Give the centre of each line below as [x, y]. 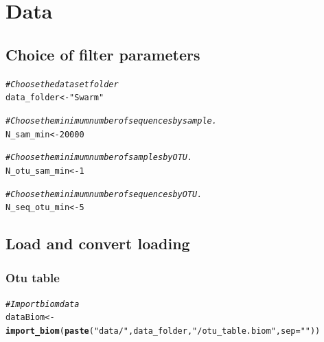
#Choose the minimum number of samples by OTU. [99, 158]
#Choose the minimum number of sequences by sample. [111, 121]
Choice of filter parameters [103, 54]
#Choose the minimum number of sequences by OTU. [104, 194]
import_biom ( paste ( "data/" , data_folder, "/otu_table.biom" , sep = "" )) [163, 331]
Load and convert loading [98, 243]
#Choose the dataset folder [62, 84]
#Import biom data [43, 304]
